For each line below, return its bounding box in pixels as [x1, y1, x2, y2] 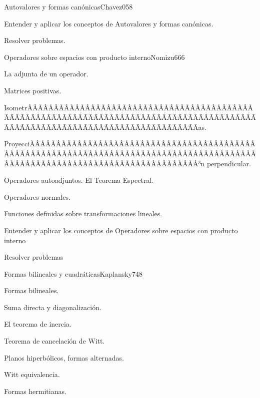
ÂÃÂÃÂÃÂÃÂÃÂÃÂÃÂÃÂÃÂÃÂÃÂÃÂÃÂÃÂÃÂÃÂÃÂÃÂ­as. [4, 121, 206, 132]
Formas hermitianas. [4, 386, 66, 396]
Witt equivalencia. [4, 369, 60, 380]
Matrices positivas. [4, 85, 61, 95]
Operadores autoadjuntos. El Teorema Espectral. [4, 175, 154, 185]
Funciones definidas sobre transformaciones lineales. [4, 208, 162, 219]
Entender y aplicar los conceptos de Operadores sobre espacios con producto [4, 225, 238, 235]
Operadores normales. [4, 191, 70, 202]
